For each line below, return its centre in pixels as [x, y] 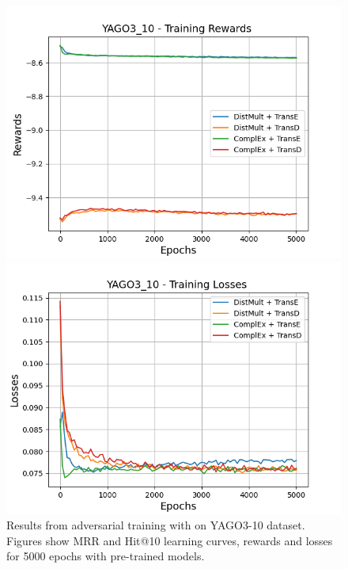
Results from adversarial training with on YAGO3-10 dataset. [156, 525]
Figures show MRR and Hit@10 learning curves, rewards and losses [170, 540]
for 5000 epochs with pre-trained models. [106, 556]
